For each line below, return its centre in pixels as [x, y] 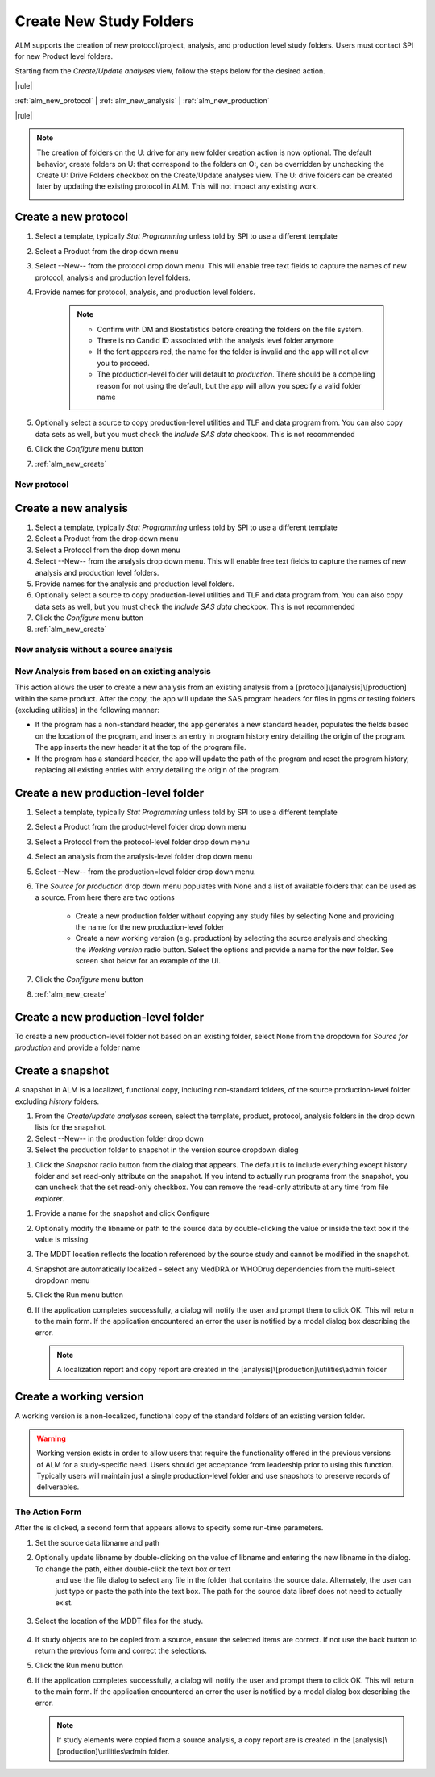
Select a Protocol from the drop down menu [108, 550]
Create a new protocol [72, 217]
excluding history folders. [57, 1101]
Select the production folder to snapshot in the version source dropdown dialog [167, 1150]
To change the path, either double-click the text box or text [133, 1569]
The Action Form [48, 1512]
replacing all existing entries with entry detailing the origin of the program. [158, 770]
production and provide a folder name [78, 1047]
